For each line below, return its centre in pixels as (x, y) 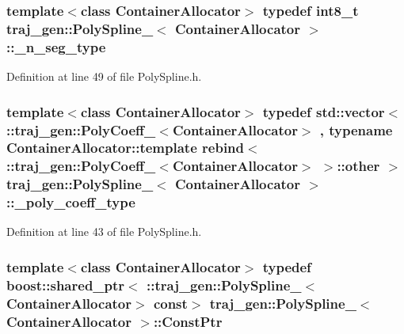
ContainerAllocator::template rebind (126, 148)
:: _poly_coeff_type (71, 202)
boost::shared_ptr (66, 285)
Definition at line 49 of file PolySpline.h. (104, 76)
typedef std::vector (324, 111)
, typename (356, 129)
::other (358, 166)
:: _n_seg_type (56, 46)
